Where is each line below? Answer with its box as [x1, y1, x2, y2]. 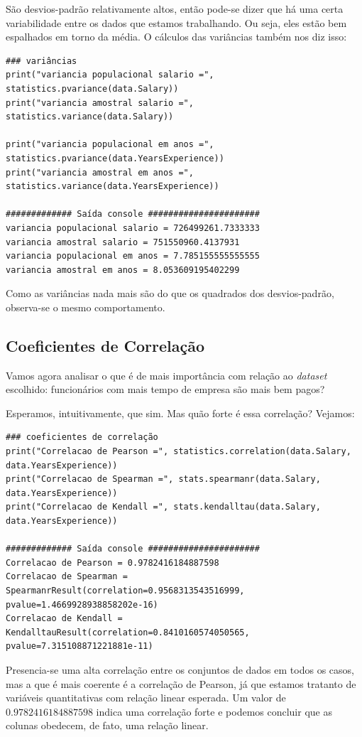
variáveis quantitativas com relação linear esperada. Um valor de [6, 690, 286, 705]
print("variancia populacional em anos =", [6, 139, 214, 150]
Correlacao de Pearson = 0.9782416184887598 [6, 557, 219, 568]
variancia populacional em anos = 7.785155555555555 [6, 251, 260, 262]
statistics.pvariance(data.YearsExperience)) [6, 153, 224, 163]
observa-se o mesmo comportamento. [6, 299, 165, 314]
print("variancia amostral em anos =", [6, 167, 194, 178]
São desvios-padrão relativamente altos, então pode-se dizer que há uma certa [6, 1, 344, 16]
